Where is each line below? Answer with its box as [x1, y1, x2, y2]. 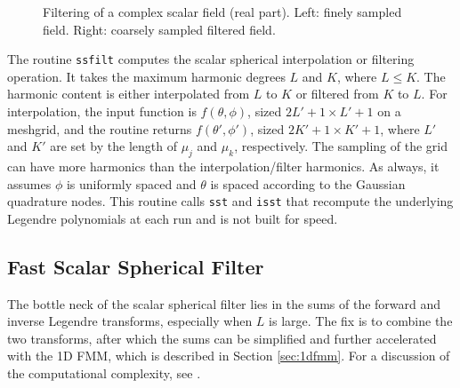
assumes [7, 174, 52, 193]
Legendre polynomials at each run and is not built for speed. [7, 209, 338, 227]
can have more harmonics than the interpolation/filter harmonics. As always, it [7, 157, 440, 176]
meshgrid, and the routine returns [7, 119, 192, 138]
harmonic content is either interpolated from [7, 84, 250, 103]
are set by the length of [50, 137, 177, 155]
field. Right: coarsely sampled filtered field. [43, 20, 276, 38]
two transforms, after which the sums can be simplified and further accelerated [7, 329, 437, 347]
